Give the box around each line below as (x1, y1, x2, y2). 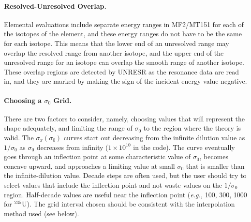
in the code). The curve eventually (133, 142, 235, 152)
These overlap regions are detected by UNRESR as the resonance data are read (4, 66, 239, 76)
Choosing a (4, 95, 42, 105)
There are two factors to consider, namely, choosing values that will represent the (4, 113, 245, 123)
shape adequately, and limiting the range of (4, 123, 133, 133)
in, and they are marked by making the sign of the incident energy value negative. (4, 76, 247, 86)
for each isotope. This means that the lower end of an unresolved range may (4, 38, 229, 48)
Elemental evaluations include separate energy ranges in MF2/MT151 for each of (4, 19, 244, 29)
